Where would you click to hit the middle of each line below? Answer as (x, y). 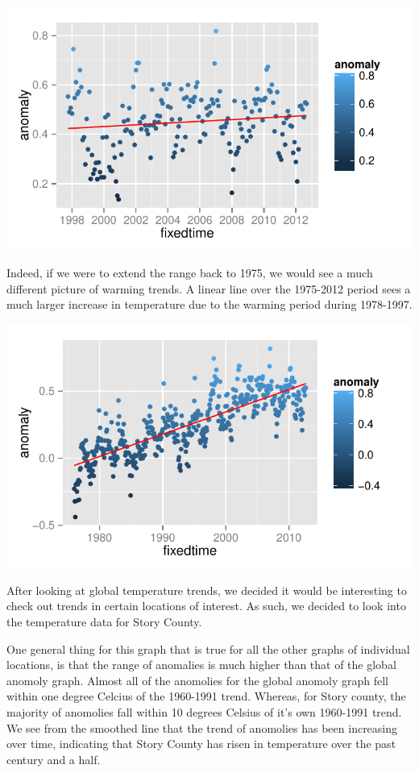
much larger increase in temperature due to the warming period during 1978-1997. (209, 304)
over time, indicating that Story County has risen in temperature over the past (201, 744)
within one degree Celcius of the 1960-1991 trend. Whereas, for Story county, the (206, 696)
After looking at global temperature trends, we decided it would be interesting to (207, 590)
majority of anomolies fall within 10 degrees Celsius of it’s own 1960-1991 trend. (204, 711)
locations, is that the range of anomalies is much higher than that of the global (201, 665)
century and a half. (54, 759)
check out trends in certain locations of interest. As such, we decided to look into (206, 606)
